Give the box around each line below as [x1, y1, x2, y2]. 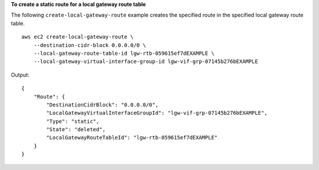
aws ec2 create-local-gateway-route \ [21, 34, 134, 41]
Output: [11, 71, 30, 78]
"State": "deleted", [46, 126, 106, 133]
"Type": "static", [46, 118, 100, 125]
